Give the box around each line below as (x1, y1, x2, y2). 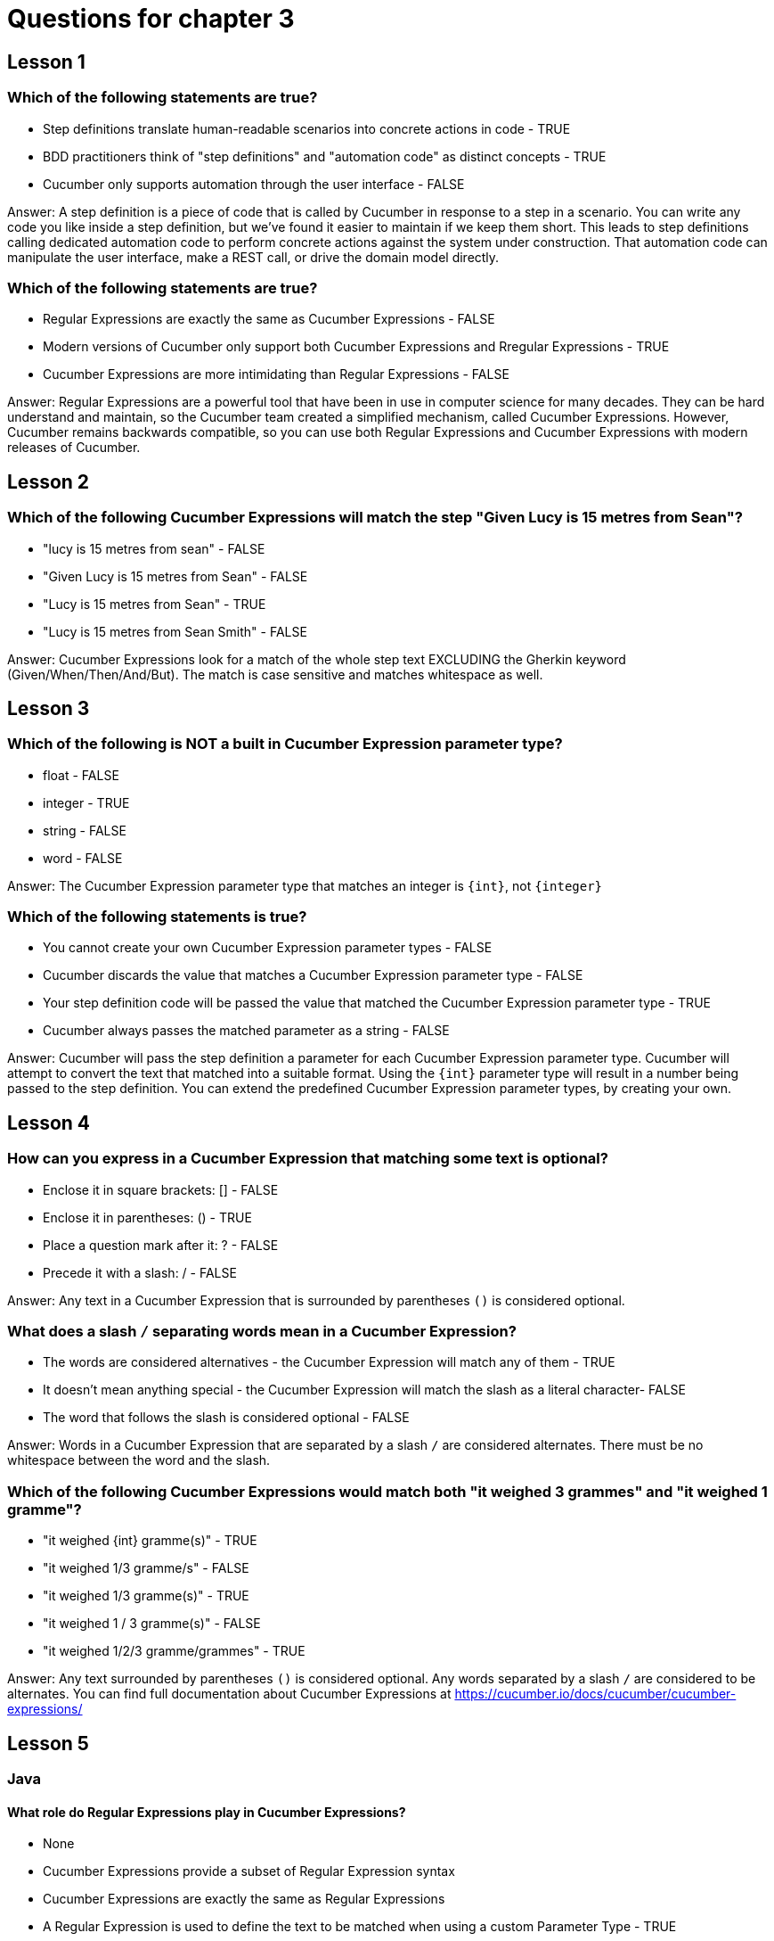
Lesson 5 (7, 1731, 89, 1755)
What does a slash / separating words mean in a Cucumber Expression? (7, 1322, 517, 1341)
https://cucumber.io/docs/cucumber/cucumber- (454, 1686, 737, 1702)
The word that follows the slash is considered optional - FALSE (43, 1410, 410, 1426)
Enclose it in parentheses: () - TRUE (43, 1209, 252, 1225)
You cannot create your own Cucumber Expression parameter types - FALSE (43, 940, 493, 956)
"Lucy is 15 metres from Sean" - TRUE (43, 596, 266, 612)
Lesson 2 (7, 470, 90, 493)
